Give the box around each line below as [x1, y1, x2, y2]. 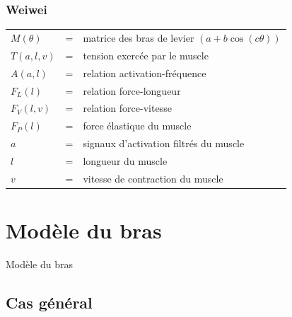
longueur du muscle [83, 153, 168, 168]
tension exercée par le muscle [83, 47, 209, 62]
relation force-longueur [83, 83, 181, 98]
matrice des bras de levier [83, 30, 194, 45]
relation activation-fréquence [83, 65, 206, 80]
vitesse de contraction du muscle [83, 171, 223, 185]
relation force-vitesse [83, 100, 172, 115]
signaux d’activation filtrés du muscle [83, 136, 245, 151]
